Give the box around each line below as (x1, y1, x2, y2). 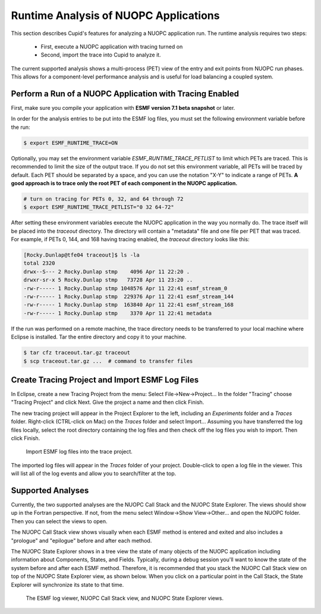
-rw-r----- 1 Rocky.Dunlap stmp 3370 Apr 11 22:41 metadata (23, 309, 212, 317)
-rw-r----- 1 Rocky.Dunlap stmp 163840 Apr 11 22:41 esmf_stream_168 (23, 302, 234, 308)
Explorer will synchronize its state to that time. (11, 581, 124, 588)
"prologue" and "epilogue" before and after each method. (11, 537, 152, 544)
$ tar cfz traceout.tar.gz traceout (23, 349, 131, 356)
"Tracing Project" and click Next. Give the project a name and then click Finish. (11, 398, 204, 406)
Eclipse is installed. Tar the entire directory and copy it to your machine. (11, 333, 187, 341)
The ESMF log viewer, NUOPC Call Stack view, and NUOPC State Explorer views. (26, 594, 224, 602)
